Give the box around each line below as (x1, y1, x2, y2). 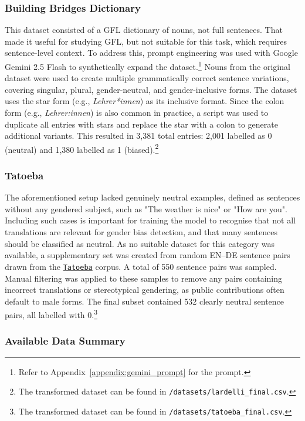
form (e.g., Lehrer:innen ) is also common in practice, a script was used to (5, 106, 269, 119)
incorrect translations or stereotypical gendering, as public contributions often (5, 283, 284, 296)
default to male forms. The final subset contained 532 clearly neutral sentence (5, 295, 284, 307)
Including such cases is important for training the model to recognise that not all (5, 214, 296, 226)
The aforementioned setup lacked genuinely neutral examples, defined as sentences (5, 191, 300, 203)
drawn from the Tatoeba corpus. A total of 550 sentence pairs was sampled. (5, 260, 277, 272)
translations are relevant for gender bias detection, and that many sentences (5, 226, 277, 238)
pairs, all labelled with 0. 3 (5, 307, 98, 320)
